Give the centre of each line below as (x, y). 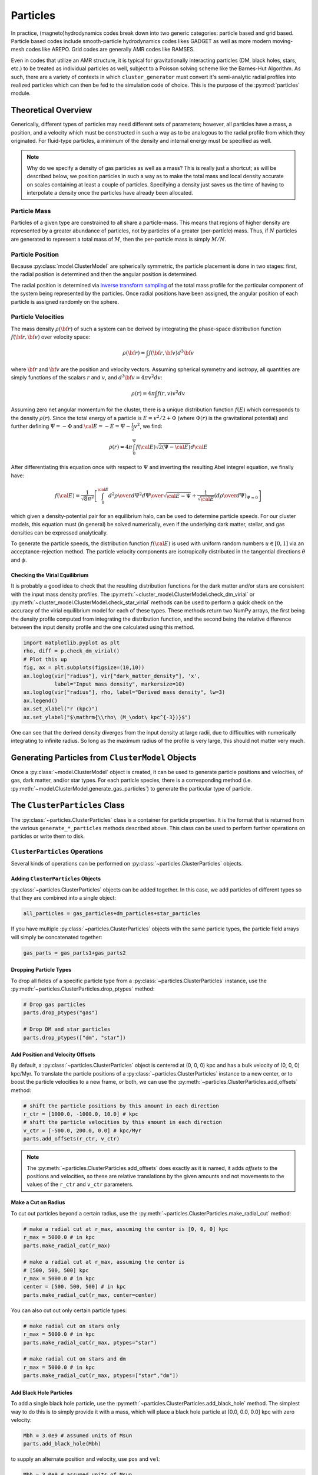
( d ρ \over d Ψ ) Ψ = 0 (236, 496)
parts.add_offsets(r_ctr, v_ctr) (72, 1139)
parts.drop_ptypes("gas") (61, 1013)
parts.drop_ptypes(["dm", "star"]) (74, 1038)
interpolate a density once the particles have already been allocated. (110, 192)
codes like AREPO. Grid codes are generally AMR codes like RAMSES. (110, 50)
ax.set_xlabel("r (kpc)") (61, 709)
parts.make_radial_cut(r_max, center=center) (90, 1295)
